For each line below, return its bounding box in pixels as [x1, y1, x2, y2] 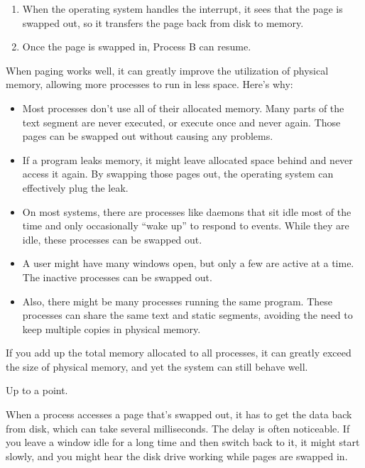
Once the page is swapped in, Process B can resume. [22, 39, 251, 54]
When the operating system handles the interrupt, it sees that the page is [22, 1, 343, 16]
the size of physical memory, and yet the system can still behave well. [6, 359, 308, 374]
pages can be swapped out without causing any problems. [22, 129, 273, 143]
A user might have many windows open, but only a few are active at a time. [22, 256, 354, 271]
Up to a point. [6, 383, 68, 398]
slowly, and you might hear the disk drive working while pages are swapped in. [6, 448, 348, 463]
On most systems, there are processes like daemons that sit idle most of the [22, 204, 352, 219]
